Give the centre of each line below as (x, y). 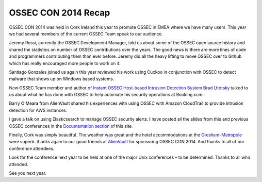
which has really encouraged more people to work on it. (65, 63)
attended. (19, 164)
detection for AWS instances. (38, 110)
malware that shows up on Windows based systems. (61, 79)
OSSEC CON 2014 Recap (59, 13)
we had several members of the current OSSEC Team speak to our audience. (86, 33)
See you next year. (28, 173)
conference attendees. (32, 149)
